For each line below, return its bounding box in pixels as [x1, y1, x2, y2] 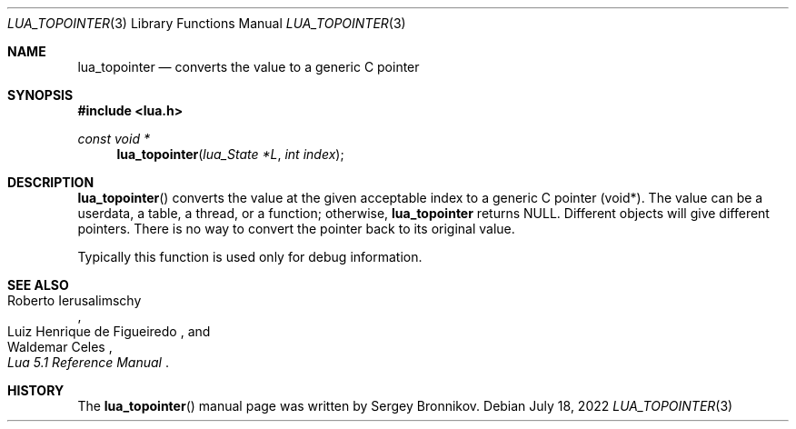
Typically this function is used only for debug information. [77, 249, 423, 264]
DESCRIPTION [7, 175, 95, 190]
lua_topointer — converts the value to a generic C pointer [77, 59, 420, 75]
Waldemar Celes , [7, 339, 113, 354]
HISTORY [7, 383, 65, 398]
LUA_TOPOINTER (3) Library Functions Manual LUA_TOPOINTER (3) [7, 15, 406, 31]
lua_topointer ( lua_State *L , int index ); [116, 146, 344, 162]
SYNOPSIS [7, 87, 74, 103]
